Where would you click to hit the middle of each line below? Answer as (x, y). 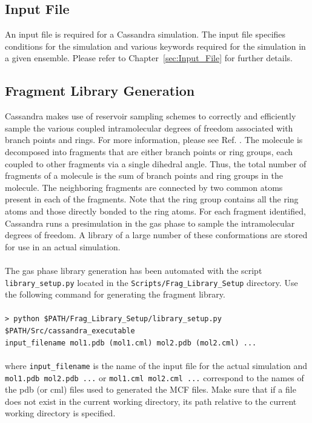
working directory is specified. (60, 413)
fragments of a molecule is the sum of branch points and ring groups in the (144, 175)
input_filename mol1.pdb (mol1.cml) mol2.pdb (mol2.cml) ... (131, 343)
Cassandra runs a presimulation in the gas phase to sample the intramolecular (150, 223)
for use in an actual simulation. (63, 246)
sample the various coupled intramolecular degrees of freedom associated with (149, 128)
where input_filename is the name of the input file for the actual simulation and (156, 365)
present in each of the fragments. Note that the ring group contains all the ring (152, 199)
